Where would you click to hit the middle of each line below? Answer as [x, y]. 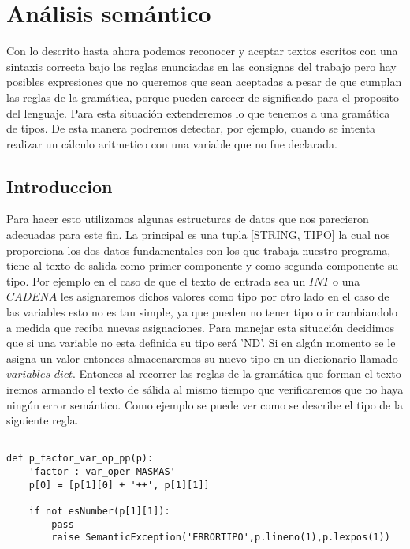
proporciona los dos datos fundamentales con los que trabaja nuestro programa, [199, 250]
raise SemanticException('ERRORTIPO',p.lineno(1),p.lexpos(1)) [221, 538]
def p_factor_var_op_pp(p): [80, 459]
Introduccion [60, 186]
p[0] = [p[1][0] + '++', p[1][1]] [119, 485]
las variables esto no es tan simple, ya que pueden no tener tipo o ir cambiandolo [202, 312]
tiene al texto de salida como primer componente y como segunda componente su [203, 265]
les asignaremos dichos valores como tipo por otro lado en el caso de [225, 296]
